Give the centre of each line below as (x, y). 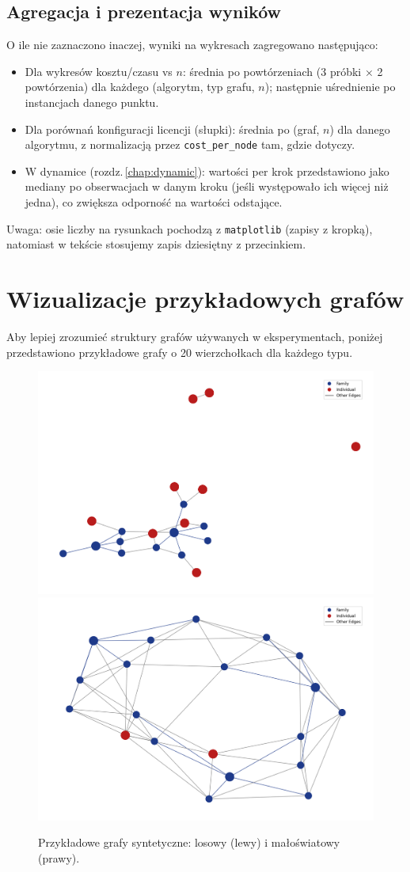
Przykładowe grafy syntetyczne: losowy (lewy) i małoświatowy (189, 842)
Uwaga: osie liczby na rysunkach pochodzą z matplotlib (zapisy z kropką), (190, 228)
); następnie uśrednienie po (330, 87)
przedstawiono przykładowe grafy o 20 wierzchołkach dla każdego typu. (180, 352)
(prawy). (59, 857)
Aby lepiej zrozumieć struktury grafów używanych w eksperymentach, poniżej (195, 336)
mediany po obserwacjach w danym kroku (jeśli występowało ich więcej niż (207, 186)
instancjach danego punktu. (92, 102)
